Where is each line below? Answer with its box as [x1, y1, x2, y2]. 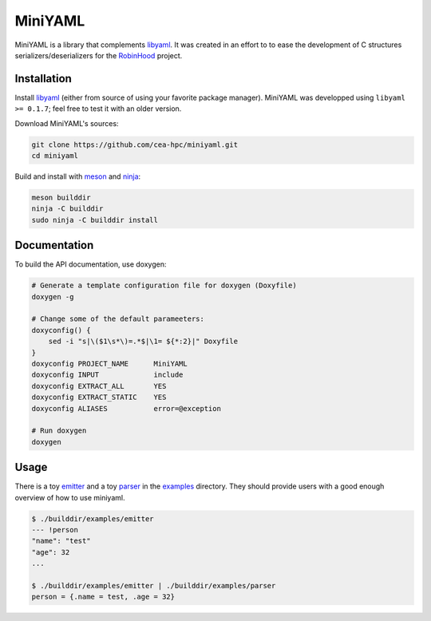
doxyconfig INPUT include [31, 370, 184, 379]
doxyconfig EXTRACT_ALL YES [31, 382, 167, 390]
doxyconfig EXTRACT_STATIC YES [31, 393, 167, 402]
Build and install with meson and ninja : [14, 172, 141, 181]
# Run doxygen [31, 426, 87, 435]
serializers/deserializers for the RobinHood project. [14, 50, 183, 60]
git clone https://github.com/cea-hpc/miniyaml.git [31, 140, 239, 149]
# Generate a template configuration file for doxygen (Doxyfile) [31, 281, 297, 291]
